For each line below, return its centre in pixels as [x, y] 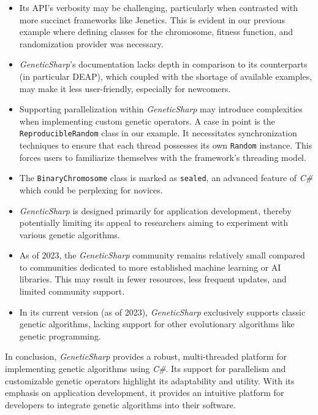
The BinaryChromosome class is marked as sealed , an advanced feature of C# [166, 178]
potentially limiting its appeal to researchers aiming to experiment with [154, 223]
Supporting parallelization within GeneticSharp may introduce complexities [161, 109]
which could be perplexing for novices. [91, 189]
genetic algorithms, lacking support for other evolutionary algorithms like [157, 324]
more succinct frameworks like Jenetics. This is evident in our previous [152, 19]
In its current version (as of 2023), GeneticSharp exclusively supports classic [162, 312]
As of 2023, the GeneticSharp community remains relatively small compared [162, 255]
